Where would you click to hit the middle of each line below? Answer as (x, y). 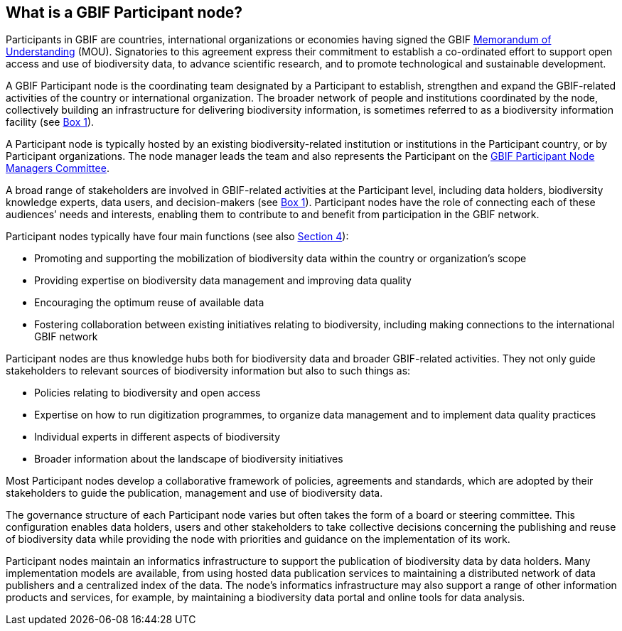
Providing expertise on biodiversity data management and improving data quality (223, 281)
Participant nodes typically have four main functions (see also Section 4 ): (177, 237)
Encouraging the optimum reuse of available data (149, 303)
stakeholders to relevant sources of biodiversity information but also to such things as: (208, 371)
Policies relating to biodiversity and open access (148, 393)
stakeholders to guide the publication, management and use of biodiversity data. (194, 493)
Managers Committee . (58, 168)
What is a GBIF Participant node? (124, 12)
